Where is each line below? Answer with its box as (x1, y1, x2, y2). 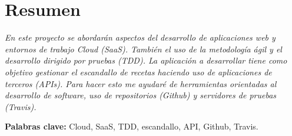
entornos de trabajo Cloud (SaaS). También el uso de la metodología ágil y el (5, 42, 282, 55)
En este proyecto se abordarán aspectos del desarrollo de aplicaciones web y (5, 31, 276, 44)
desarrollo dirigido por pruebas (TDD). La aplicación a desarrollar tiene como (5, 54, 287, 67)
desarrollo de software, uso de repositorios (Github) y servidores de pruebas (5, 89, 277, 101)
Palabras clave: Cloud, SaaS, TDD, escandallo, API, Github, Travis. (5, 120, 258, 132)
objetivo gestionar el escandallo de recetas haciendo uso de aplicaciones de (5, 65, 272, 78)
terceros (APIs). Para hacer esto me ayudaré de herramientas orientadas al (5, 77, 277, 89)
